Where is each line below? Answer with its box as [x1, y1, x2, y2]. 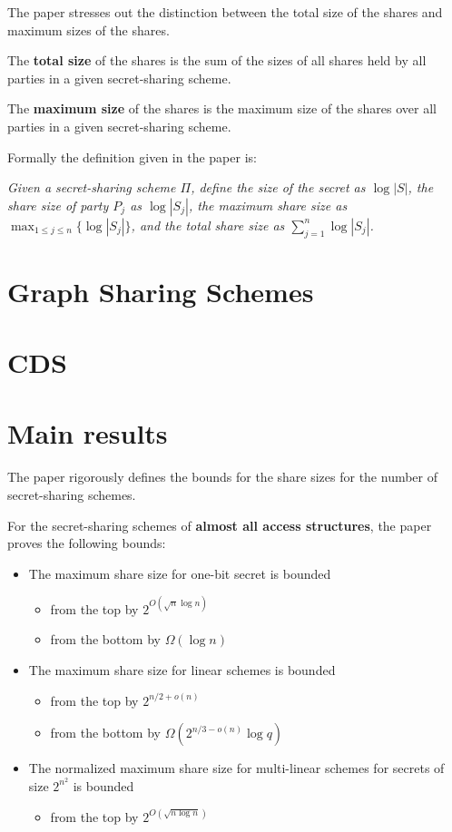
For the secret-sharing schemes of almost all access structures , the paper [7, 515, 432, 534]
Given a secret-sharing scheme [7, 178, 176, 197]
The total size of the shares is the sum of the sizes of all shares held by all [7, 51, 427, 70]
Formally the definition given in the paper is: [7, 147, 257, 166]
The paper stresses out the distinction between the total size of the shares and [7, 3, 443, 21]
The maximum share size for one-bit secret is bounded [28, 563, 331, 582]
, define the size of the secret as [191, 178, 366, 197]
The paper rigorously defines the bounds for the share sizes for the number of [7, 467, 438, 486]
